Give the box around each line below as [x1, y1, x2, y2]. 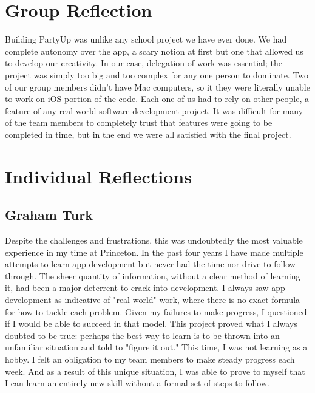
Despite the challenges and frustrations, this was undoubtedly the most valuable [5, 234, 303, 247]
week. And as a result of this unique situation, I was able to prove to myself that [5, 364, 305, 377]
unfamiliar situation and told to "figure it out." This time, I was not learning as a [5, 341, 308, 354]
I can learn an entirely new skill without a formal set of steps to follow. [5, 377, 269, 389]
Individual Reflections [5, 163, 192, 188]
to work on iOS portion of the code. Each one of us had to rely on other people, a [5, 92, 309, 105]
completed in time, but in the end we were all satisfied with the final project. [5, 128, 291, 140]
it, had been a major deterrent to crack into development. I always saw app [5, 281, 285, 294]
